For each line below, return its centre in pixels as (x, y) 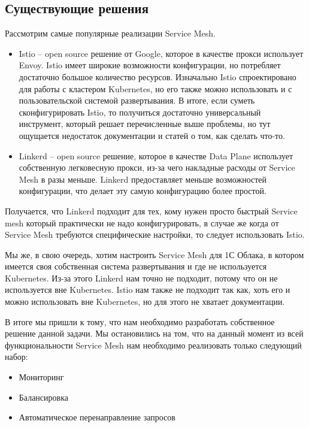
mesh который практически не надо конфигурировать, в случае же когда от (142, 222)
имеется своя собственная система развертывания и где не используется (136, 266)
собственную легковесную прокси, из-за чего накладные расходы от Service (157, 167)
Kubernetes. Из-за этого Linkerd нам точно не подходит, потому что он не (141, 278)
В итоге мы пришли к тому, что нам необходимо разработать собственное (140, 321)
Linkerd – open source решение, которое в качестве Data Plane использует (156, 155)
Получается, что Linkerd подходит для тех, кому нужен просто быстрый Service (151, 211)
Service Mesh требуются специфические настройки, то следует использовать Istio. (155, 234)
